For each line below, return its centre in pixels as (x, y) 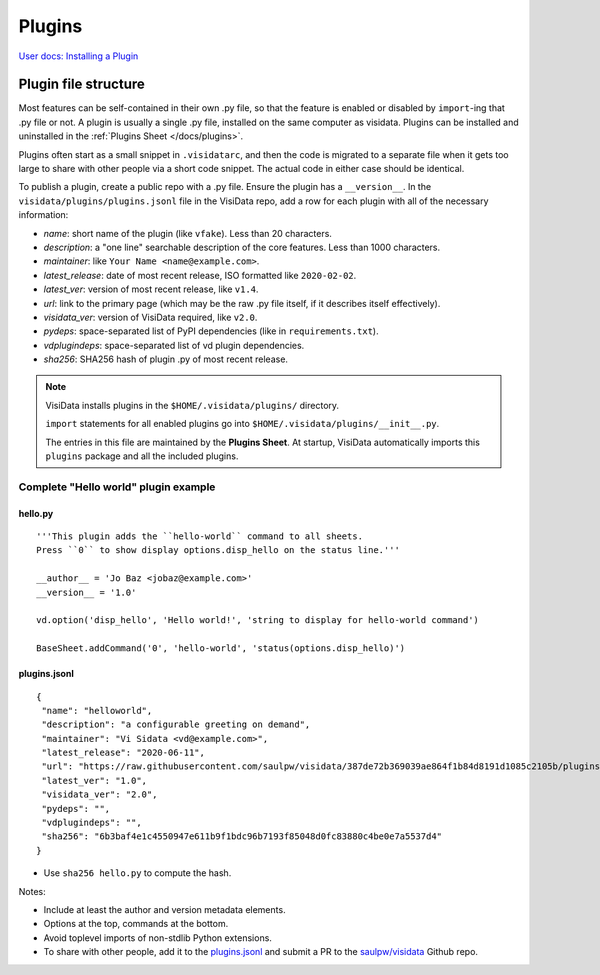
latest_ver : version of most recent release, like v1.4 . (151, 289)
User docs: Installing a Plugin (78, 56)
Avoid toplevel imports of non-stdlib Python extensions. (157, 937)
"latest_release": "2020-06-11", (123, 753)
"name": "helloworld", (97, 710)
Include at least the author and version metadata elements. (164, 909)
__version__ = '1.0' (86, 592)
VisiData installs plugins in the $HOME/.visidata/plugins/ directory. (192, 405)
